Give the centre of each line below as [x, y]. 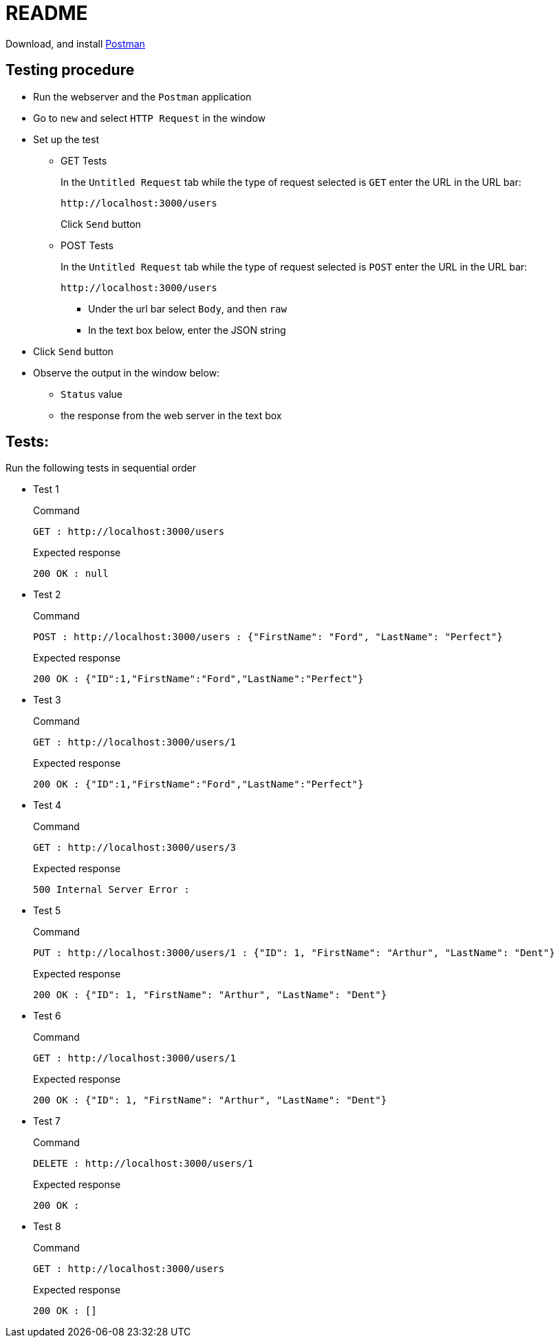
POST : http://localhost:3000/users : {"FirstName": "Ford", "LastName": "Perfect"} [268, 637]
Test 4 [47, 805]
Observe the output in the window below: [127, 372]
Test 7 [47, 1121]
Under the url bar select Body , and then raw [187, 308]
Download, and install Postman [75, 43]
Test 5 [47, 911]
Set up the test [66, 139]
